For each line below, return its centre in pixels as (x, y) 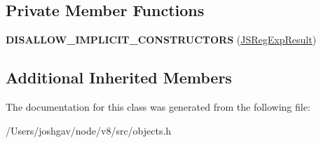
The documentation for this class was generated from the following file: (158, 107)
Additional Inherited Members (119, 77)
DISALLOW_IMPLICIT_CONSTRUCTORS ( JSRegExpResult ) (161, 40)
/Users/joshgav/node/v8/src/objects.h (89, 130)
